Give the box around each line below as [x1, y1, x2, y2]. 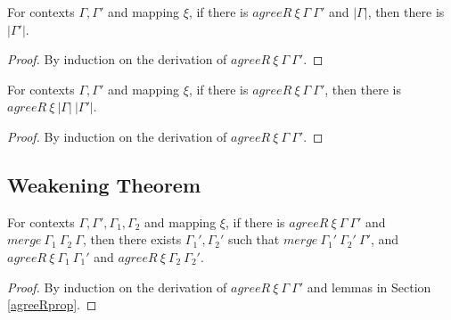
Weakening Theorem [7, 170, 201, 198]
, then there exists [82, 230, 182, 249]
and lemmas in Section [307, 277, 431, 296]
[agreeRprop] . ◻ [7, 295, 97, 314]
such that [228, 230, 280, 249]
